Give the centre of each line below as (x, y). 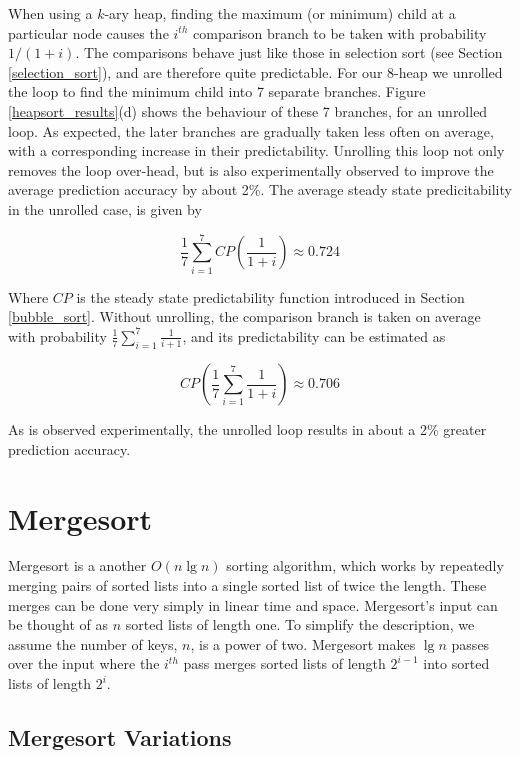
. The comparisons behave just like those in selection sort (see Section (289, 52)
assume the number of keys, (93, 643)
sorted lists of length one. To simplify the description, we (300, 624)
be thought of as (58, 624)
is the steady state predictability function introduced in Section (270, 296)
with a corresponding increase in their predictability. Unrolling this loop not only (256, 150)
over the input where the (84, 663)
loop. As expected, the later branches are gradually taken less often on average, (251, 130)
